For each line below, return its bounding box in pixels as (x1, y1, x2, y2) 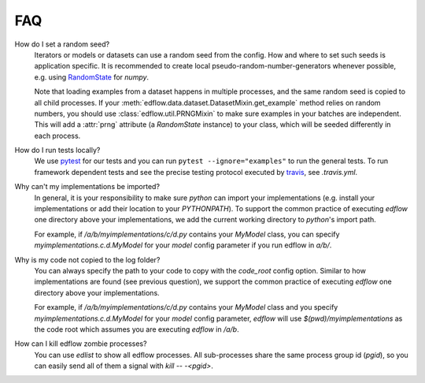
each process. (34, 131, 81, 140)
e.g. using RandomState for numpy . (34, 72, 150, 82)
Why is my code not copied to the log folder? (14, 255, 161, 264)
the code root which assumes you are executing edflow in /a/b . (34, 324, 239, 334)
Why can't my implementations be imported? (14, 182, 161, 191)
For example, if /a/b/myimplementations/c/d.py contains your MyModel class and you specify (34, 303, 338, 312)
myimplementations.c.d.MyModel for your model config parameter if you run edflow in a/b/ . (34, 240, 332, 250)
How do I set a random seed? (14, 39, 110, 49)
